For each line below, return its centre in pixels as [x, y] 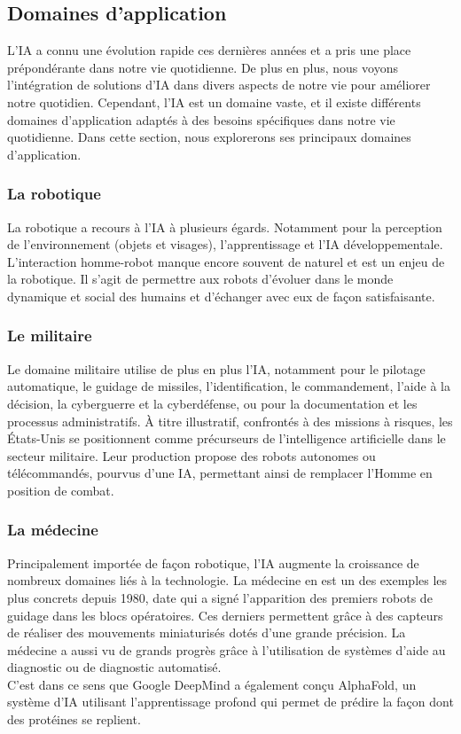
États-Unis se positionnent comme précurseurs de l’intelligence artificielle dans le [227, 438]
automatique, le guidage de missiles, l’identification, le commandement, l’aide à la [229, 386]
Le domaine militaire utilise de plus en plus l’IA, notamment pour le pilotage [216, 368]
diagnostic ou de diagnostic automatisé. [114, 667]
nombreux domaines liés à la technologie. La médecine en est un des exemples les [227, 580]
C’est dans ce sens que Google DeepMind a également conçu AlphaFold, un [212, 684]
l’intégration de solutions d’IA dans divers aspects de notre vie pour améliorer [219, 85]
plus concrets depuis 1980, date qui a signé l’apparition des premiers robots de [220, 597]
